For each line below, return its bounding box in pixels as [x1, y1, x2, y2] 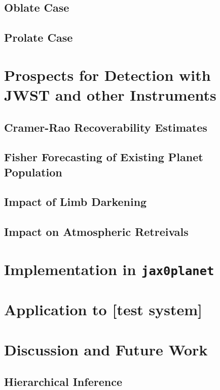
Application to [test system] [4, 299, 203, 320]
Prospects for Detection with [4, 64, 211, 85]
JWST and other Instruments [4, 84, 216, 105]
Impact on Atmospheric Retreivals [4, 224, 189, 239]
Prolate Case [4, 29, 73, 45]
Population [4, 164, 62, 179]
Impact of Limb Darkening [4, 194, 147, 209]
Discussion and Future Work [4, 339, 208, 359]
